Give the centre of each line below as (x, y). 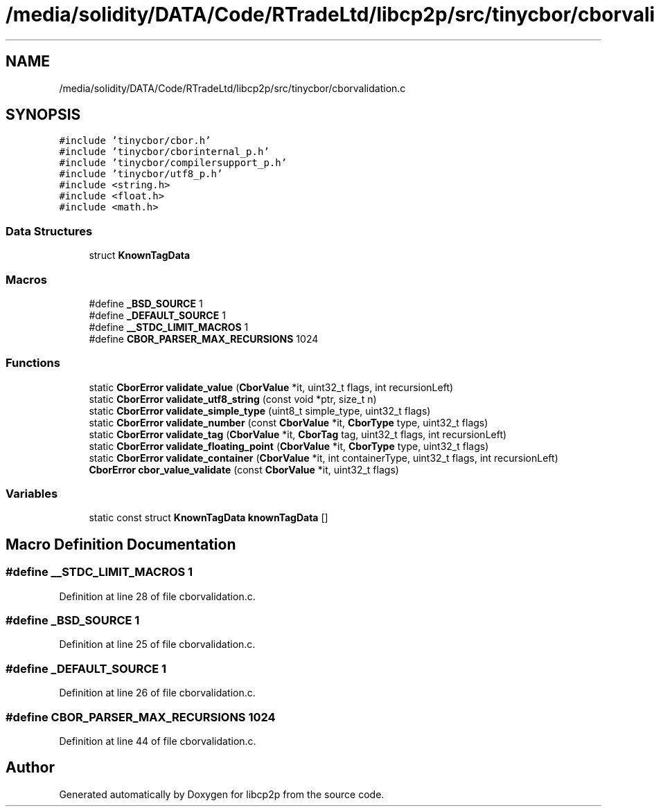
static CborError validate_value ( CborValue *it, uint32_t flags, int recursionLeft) (271, 387)
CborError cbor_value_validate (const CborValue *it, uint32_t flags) (244, 469)
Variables (32, 494)
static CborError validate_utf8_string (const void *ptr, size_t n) (233, 399)
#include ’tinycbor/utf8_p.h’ (141, 174)
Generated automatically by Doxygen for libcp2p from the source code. (222, 794)
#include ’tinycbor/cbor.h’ (135, 141)
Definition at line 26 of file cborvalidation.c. (157, 693)
